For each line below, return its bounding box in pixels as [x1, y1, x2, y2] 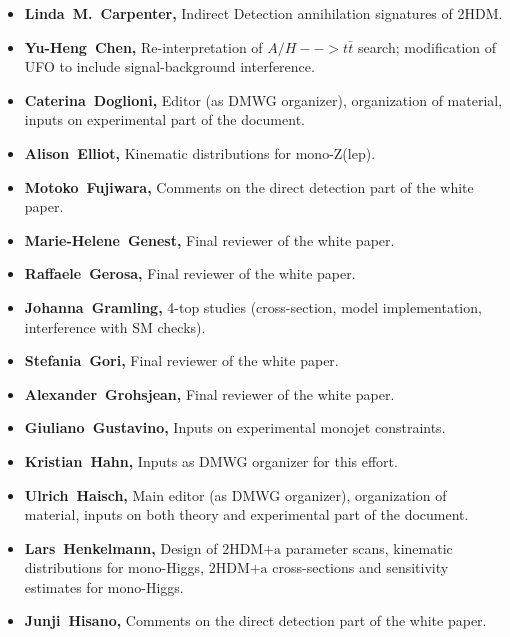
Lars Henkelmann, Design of [24, 537, 218, 558]
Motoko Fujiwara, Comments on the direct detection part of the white [24, 176, 474, 197]
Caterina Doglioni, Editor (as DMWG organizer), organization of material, [24, 89, 503, 110]
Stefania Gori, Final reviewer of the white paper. [24, 350, 339, 371]
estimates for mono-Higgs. [24, 576, 184, 597]
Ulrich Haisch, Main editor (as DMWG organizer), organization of [24, 484, 447, 505]
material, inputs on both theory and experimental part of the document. [24, 504, 469, 525]
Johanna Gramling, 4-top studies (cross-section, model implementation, [24, 296, 482, 317]
